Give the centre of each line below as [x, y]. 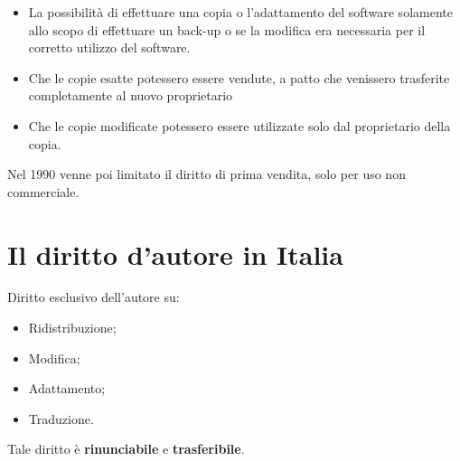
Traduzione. [61, 418]
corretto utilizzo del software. [109, 47]
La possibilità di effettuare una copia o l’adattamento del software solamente [240, 12]
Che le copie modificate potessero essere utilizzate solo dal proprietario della [239, 125]
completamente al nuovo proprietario [131, 95]
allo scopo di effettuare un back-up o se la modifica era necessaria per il [227, 29]
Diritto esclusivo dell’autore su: [94, 297]
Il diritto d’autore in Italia [175, 254]
